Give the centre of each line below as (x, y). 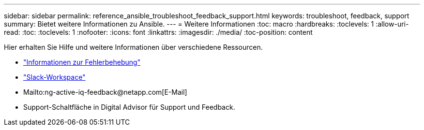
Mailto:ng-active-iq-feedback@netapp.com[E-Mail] (105, 92)
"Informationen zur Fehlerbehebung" (82, 62)
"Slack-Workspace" (54, 77)
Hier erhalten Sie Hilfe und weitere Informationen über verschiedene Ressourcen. (133, 47)
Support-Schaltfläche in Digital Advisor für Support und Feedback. (129, 107)
